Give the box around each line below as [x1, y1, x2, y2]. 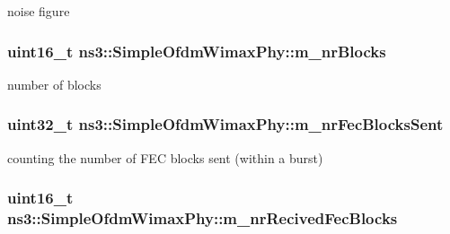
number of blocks [7, 74, 101, 93]
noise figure [7, 2, 70, 20]
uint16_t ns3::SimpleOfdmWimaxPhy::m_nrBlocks [7, 39, 386, 62]
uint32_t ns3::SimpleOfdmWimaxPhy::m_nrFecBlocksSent [7, 113, 444, 135]
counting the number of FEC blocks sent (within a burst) [7, 148, 323, 167]
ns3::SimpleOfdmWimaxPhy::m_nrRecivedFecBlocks [7, 207, 398, 230]
